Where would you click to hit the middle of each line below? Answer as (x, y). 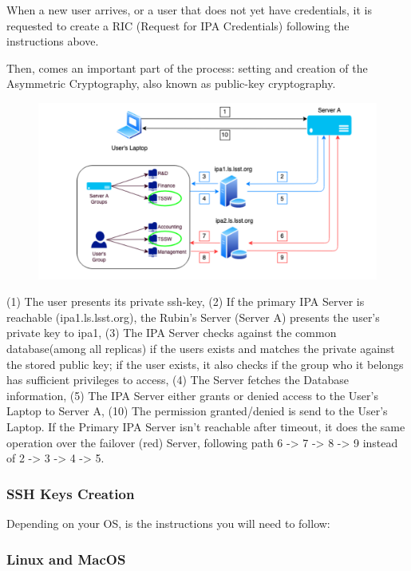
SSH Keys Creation (71, 493)
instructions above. (53, 41)
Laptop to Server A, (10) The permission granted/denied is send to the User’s (197, 411)
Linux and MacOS (66, 559)
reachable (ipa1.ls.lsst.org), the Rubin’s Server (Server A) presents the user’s (193, 317)
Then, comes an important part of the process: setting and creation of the (187, 67)
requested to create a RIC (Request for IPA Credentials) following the (178, 25)
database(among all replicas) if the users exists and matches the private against (201, 349)
